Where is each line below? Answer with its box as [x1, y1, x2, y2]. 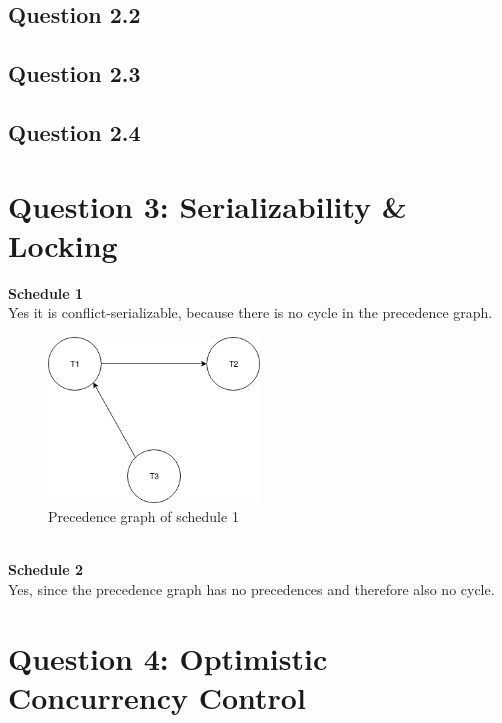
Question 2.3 [8, 58, 141, 89]
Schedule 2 [8, 559, 84, 580]
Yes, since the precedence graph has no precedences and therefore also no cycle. [8, 578, 495, 599]
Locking [8, 224, 118, 265]
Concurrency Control [8, 676, 306, 717]
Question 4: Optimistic [8, 637, 328, 678]
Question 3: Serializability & [8, 185, 407, 226]
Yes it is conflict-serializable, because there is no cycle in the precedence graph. [8, 302, 493, 323]
